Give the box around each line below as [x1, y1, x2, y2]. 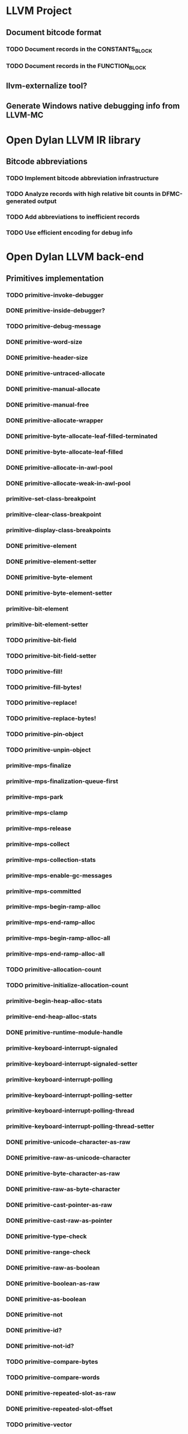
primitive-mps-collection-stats [6, 856, 96, 864]
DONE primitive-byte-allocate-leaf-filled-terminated [6, 432, 158, 440]
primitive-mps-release [6, 824, 72, 832]
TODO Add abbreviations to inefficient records [6, 213, 140, 221]
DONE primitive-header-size [6, 354, 88, 362]
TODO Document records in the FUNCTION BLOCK [6, 61, 147, 71]
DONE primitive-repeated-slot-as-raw [6, 1389, 116, 1397]
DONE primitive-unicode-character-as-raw [6, 1138, 131, 1146]
